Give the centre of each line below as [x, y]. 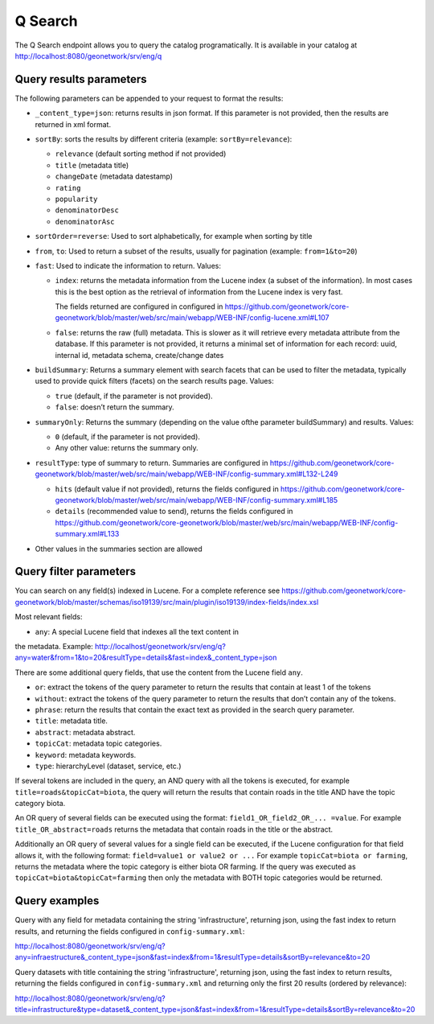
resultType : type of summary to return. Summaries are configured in [151, 463]
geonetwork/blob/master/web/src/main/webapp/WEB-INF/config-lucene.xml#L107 [192, 318]
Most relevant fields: [49, 617]
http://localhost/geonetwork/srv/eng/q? [161, 646]
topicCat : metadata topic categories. [98, 743]
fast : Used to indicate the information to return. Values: [128, 265]
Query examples [57, 901]
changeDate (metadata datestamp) [114, 176]
